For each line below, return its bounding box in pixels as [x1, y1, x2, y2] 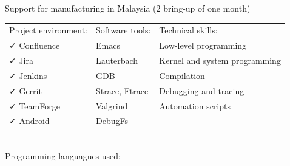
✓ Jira [9, 54, 33, 67]
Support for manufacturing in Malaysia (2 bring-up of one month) [5, 2, 251, 14]
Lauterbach [96, 54, 138, 67]
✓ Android [9, 114, 50, 127]
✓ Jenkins [9, 69, 47, 81]
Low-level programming [159, 39, 247, 52]
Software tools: [96, 24, 151, 36]
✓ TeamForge [9, 99, 60, 112]
